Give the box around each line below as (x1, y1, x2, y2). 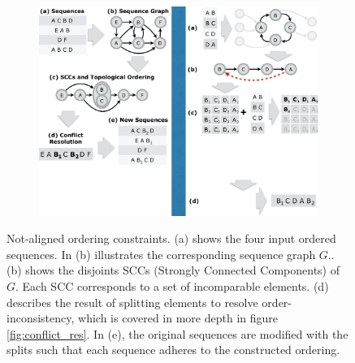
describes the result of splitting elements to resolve (6, 293, 258, 310)
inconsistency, (6, 309, 75, 326)
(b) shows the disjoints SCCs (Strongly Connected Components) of (6, 261, 340, 279)
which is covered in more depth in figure (78, 309, 279, 326)
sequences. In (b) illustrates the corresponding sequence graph (6, 245, 316, 262)
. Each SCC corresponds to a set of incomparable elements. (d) (15, 278, 329, 295)
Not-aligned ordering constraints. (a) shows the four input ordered (6, 230, 336, 247)
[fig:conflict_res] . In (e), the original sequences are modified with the (6, 325, 349, 342)
